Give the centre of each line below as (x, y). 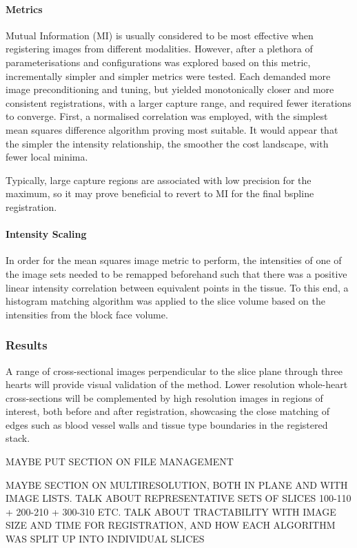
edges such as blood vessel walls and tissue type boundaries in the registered (167, 424)
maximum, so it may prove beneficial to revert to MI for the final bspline (160, 193)
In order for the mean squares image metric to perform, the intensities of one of (174, 260)
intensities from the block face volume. (87, 314)
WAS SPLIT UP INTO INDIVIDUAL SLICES (105, 539)
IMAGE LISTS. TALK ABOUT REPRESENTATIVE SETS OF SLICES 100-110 (178, 498)
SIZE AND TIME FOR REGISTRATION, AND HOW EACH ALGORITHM (171, 525)
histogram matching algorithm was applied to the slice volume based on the (165, 301)
